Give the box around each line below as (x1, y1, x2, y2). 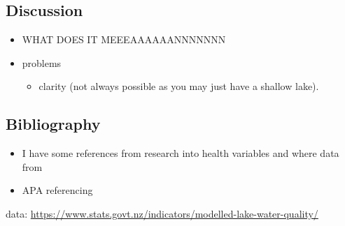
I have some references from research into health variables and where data (22, 146, 339, 160)
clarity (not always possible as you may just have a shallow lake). (38, 79, 319, 93)
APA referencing (22, 183, 93, 197)
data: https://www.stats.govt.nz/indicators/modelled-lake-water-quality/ (6, 206, 318, 220)
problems (22, 55, 62, 70)
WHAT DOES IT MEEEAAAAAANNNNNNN (22, 32, 226, 47)
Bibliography (6, 113, 101, 135)
